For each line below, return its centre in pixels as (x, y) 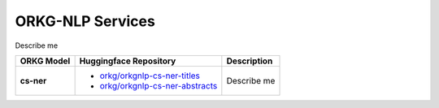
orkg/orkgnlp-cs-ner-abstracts (159, 85)
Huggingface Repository (128, 61)
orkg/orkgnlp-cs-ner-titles (150, 76)
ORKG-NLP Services (85, 21)
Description (250, 61)
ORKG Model (45, 61)
